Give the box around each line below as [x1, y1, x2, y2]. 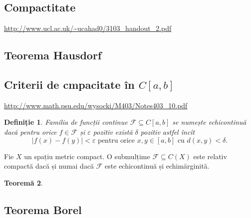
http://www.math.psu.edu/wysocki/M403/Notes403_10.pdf [4, 100, 188, 110]
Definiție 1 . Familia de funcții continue [4, 117, 128, 127]
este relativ [193, 151, 227, 161]
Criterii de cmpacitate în [4, 76, 135, 92]
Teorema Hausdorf [4, 47, 102, 63]
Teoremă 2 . [4, 177, 43, 188]
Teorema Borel [4, 202, 82, 217]
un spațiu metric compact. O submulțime [24, 151, 150, 161]
